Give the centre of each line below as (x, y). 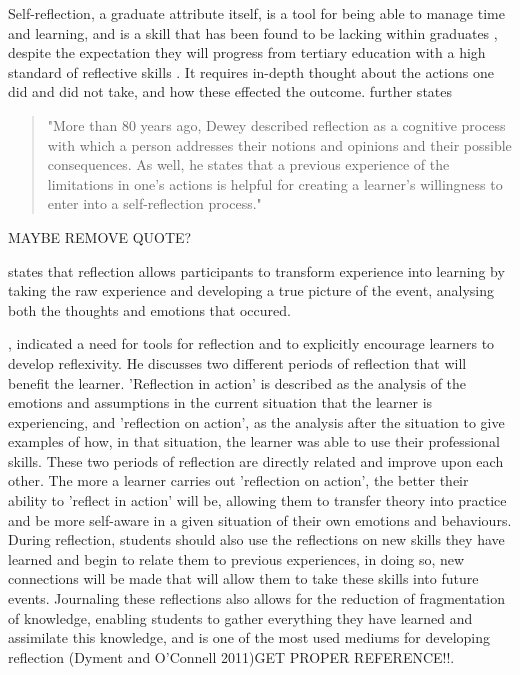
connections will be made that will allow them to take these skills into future (243, 578)
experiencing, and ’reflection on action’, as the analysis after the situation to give (256, 421)
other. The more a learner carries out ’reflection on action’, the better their (238, 480)
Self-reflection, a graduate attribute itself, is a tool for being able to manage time (256, 13)
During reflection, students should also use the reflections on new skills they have (256, 539)
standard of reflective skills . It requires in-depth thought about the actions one (251, 71)
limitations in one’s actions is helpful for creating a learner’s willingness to (275, 183)
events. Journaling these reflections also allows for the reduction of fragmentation (256, 598)
